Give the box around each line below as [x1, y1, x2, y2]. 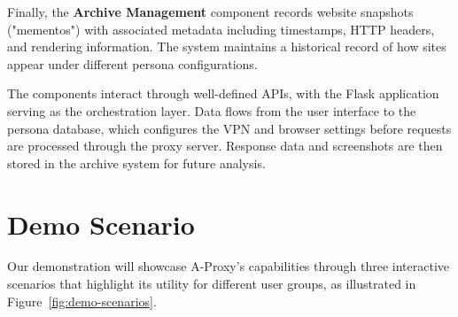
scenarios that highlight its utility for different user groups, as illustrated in [7, 274, 416, 293]
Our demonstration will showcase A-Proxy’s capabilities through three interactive [7, 257, 449, 275]
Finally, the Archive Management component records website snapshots [7, 3, 414, 20]
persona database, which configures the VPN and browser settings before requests [7, 119, 452, 137]
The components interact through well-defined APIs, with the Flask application [7, 84, 439, 103]
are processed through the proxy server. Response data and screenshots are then [7, 136, 443, 155]
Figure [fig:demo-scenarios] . [7, 291, 157, 310]
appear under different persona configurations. [7, 54, 258, 73]
